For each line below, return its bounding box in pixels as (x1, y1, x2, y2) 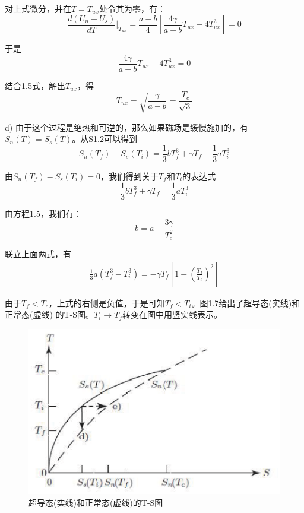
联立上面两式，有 (5, 248, 71, 260)
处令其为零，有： (99, 2, 166, 14)
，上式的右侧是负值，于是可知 (48, 296, 165, 309)
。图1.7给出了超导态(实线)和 (191, 296, 300, 309)
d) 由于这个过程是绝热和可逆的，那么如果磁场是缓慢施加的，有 (5, 121, 248, 133)
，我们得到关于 (100, 169, 159, 182)
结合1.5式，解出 (5, 79, 65, 91)
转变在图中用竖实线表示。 (122, 308, 222, 321)
